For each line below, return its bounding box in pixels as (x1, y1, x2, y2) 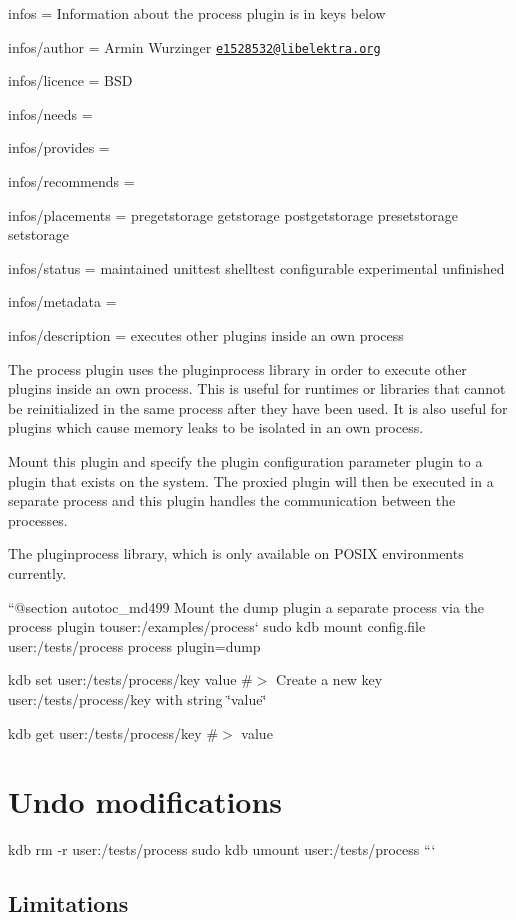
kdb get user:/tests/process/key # (8, 722, 219, 743)
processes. (8, 509, 68, 530)
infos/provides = (8, 137, 110, 158)
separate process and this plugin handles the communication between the (8, 490, 456, 511)
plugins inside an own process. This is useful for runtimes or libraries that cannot (8, 378, 506, 399)
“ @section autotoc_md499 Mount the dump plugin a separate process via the (8, 596, 484, 617)
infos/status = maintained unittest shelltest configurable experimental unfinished (8, 257, 505, 278)
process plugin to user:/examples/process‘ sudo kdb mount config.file (8, 616, 426, 637)
